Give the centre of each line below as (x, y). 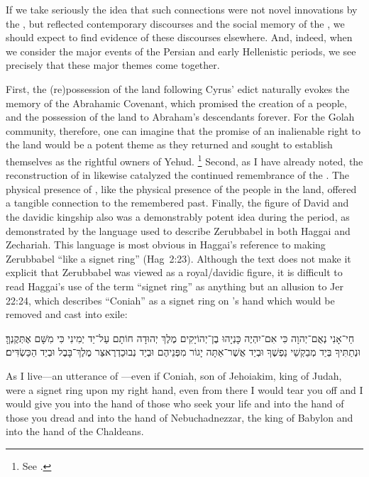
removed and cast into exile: (67, 314)
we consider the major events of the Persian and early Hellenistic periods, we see (181, 51)
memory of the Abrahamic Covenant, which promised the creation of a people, (176, 103)
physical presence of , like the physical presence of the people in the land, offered (181, 188)
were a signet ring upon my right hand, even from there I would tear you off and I (184, 389)
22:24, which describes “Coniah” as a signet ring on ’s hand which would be (170, 300)
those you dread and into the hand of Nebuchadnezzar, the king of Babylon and (180, 417)
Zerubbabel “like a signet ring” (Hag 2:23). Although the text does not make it (178, 258)
